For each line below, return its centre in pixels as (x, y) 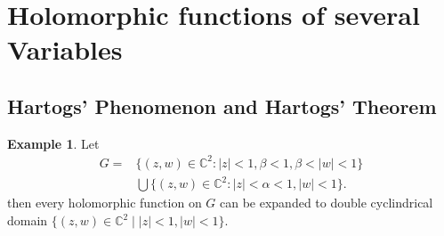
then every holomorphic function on (105, 203)
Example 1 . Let (53, 143)
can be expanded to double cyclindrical (327, 203)
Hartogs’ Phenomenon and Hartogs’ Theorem (222, 106)
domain (28, 220)
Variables (65, 49)
